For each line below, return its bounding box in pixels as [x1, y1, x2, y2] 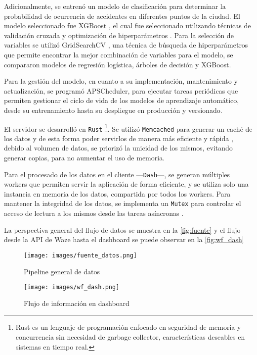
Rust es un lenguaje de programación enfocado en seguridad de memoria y [15, 322, 241, 332]
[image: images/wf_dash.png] [24, 284, 120, 291]
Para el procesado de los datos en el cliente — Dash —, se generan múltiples [4, 169, 230, 179]
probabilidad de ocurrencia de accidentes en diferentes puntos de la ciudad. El [4, 10, 240, 21]
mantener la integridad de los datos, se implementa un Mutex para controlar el [4, 198, 241, 208]
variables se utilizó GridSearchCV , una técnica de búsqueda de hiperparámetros [4, 40, 248, 50]
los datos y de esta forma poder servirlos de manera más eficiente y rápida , [4, 133, 233, 143]
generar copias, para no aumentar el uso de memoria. [4, 152, 165, 163]
